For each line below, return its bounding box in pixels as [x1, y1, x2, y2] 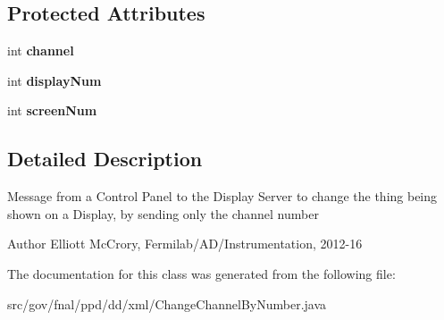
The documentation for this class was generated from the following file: [7, 264, 396, 282]
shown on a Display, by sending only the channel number [7, 204, 319, 223]
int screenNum [7, 101, 97, 120]
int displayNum [7, 71, 102, 89]
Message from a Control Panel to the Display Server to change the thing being [7, 187, 438, 206]
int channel [7, 41, 74, 60]
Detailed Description [7, 145, 203, 173]
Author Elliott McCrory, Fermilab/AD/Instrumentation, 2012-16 [7, 234, 363, 253]
